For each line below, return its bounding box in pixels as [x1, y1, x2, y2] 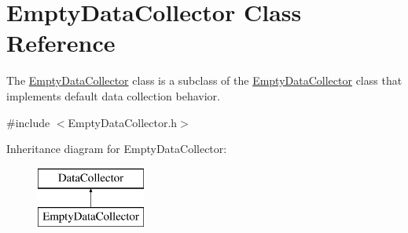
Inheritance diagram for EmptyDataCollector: [6, 140, 227, 157]
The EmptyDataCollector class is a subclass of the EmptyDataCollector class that [6, 72, 402, 89]
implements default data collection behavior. [6, 87, 220, 104]
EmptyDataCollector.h [68, 114, 178, 130]
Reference [6, 27, 116, 59]
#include [6, 114, 50, 130]
